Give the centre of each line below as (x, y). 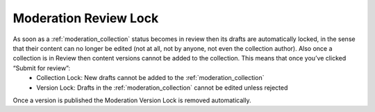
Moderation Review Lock (86, 18)
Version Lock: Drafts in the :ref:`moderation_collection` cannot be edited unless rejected (162, 88)
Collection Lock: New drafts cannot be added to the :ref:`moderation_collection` (150, 78)
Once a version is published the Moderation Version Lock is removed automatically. (132, 100)
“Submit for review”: (42, 68)
